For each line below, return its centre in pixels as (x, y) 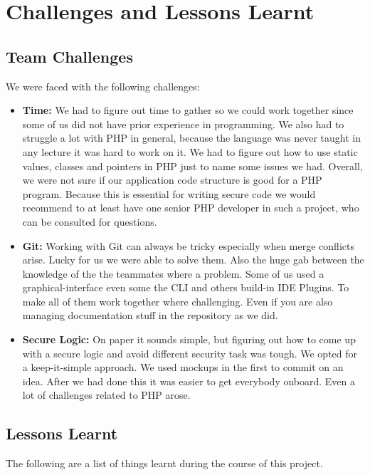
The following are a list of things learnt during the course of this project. (164, 463)
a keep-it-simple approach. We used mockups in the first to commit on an (183, 367)
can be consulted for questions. (90, 221)
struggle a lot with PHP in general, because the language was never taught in (191, 138)
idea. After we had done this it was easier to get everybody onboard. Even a (189, 381)
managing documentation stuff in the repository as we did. (150, 315)
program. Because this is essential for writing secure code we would (169, 193)
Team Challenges (69, 56)
